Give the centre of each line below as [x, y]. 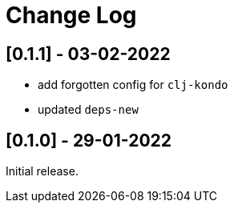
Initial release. [42, 171]
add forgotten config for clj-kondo [133, 85]
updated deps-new [88, 110]
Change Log [71, 15]
